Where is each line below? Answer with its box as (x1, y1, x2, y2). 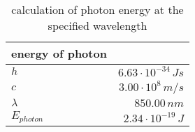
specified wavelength (48, 17, 147, 33)
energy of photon (11, 45, 107, 61)
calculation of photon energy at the (11, 1, 184, 17)
